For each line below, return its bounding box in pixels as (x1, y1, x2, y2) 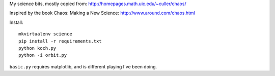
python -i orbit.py (18, 52, 67, 58)
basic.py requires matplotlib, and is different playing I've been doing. (9, 63, 157, 69)
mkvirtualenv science (18, 31, 72, 37)
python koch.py (18, 45, 57, 51)
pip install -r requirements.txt (18, 38, 102, 44)
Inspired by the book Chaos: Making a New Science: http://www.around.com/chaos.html (9, 10, 196, 16)
